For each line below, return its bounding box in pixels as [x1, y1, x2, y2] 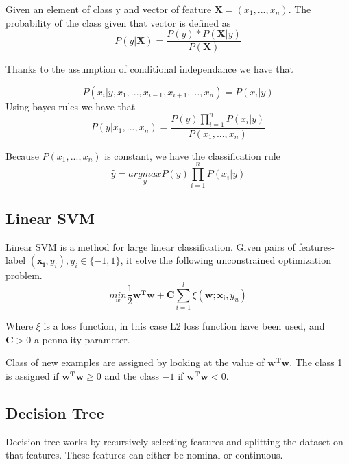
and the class [104, 368, 159, 382]
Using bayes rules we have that [5, 99, 136, 113]
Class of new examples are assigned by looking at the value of [5, 355, 265, 369]
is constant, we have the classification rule [104, 148, 280, 162]
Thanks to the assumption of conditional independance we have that [5, 62, 293, 76]
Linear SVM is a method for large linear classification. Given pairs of [5, 239, 296, 254]
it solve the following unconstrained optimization [126, 253, 331, 267]
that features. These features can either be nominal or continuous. [5, 448, 283, 462]
